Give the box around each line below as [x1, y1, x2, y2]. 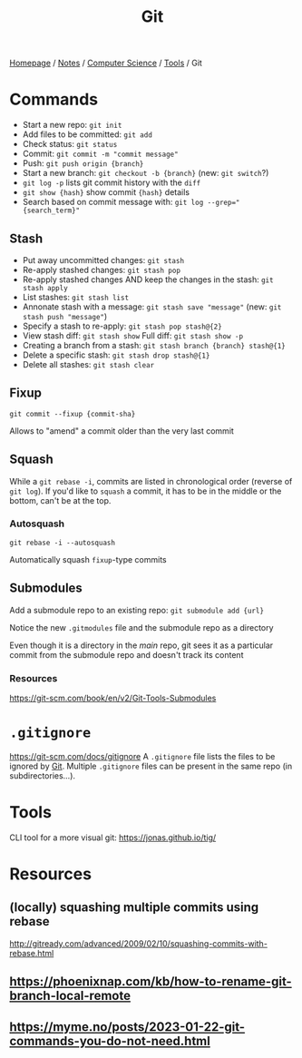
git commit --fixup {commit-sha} [9, 409, 136, 418]
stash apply [22, 283, 68, 292]
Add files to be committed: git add [22, 129, 152, 140]
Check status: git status [22, 139, 118, 150]
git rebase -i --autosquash [9, 538, 116, 547]
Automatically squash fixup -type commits [9, 553, 168, 564]
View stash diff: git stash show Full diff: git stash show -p [22, 329, 243, 341]
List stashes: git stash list [22, 291, 130, 302]
